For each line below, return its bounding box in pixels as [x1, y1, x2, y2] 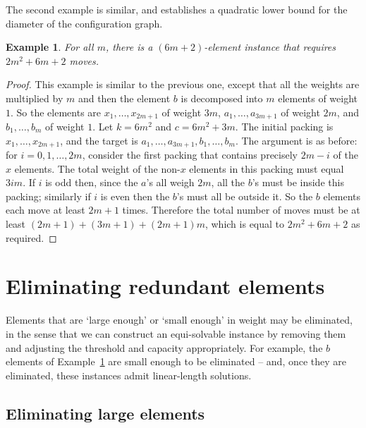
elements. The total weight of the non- [14, 161, 181, 176]
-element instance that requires [204, 39, 336, 54]
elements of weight [278, 90, 358, 105]
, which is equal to [205, 216, 285, 231]
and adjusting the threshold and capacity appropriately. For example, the [6, 340, 323, 355]
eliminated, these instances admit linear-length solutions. [6, 367, 252, 382]
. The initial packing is [235, 119, 334, 134]
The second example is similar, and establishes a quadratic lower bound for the [6, 2, 348, 16]
